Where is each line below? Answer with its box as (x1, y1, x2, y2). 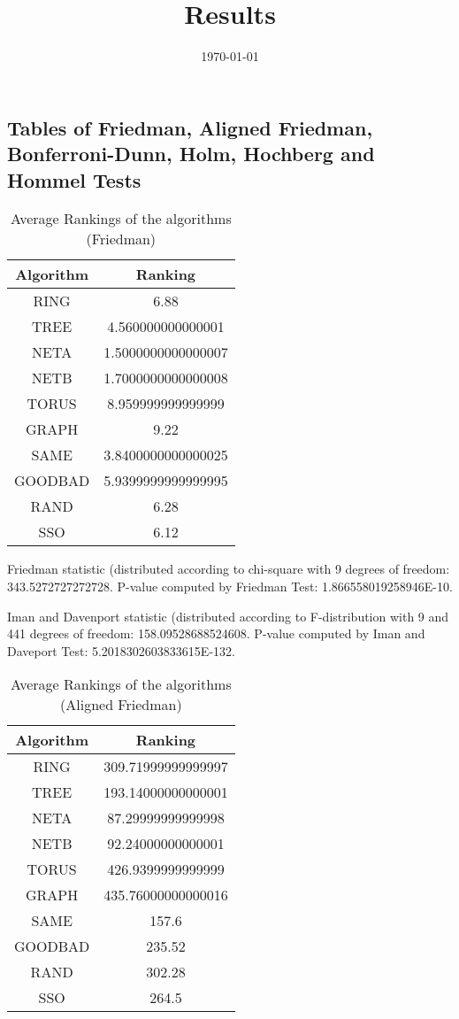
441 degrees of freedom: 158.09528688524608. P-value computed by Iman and (7, 624, 425, 643)
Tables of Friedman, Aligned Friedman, (7, 113, 373, 141)
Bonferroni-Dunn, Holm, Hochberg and (7, 140, 375, 167)
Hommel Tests (7, 166, 142, 193)
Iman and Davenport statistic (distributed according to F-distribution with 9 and (7, 606, 449, 625)
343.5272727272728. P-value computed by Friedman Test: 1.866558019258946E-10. (7, 576, 453, 595)
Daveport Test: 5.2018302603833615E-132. (7, 641, 235, 660)
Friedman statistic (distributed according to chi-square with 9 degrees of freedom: (7, 560, 450, 578)
